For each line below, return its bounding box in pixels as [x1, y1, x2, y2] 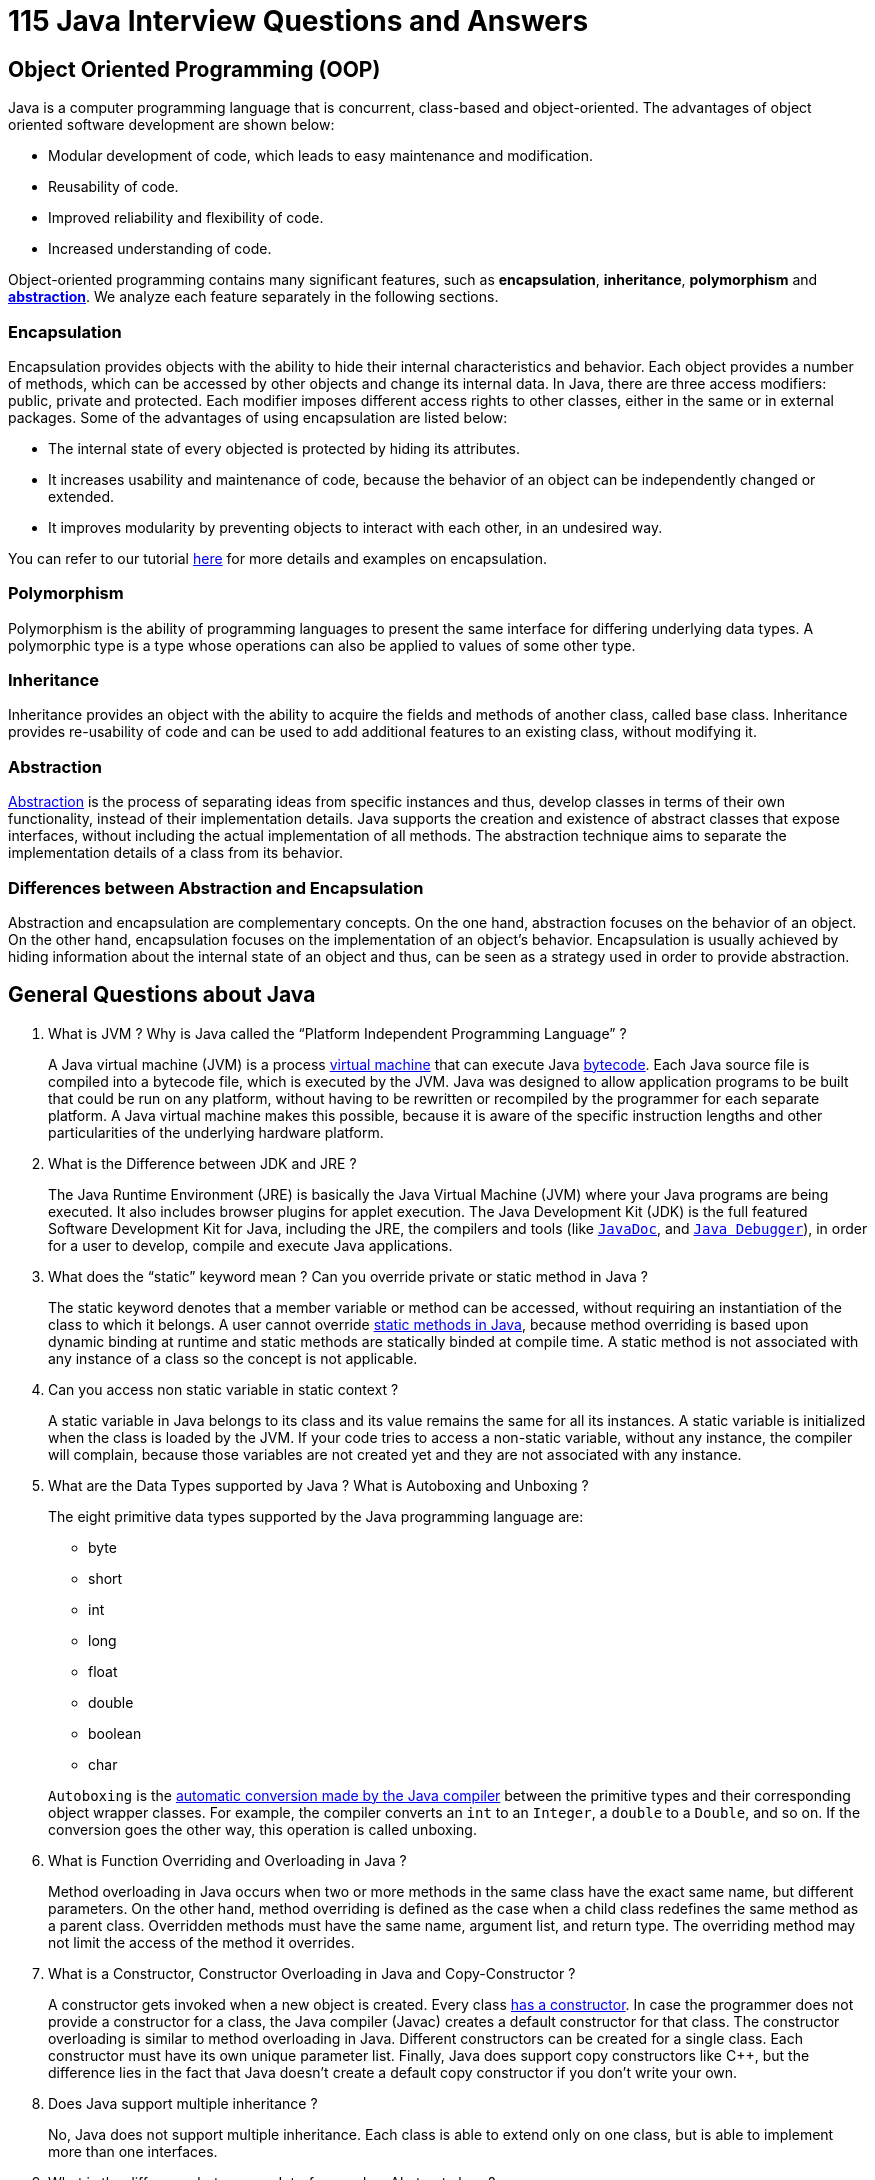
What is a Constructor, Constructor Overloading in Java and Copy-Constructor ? [48, 1964, 576, 1982]
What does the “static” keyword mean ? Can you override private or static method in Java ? [48, 1267, 648, 1285]
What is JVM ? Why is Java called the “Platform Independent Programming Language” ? [48, 1024, 627, 1042]
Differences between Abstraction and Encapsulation [8, 877, 424, 898]
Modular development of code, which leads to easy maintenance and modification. [48, 147, 594, 165]
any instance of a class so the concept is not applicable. [48, 1349, 418, 1367]
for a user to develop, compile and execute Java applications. [48, 1236, 453, 1254]
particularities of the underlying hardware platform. [48, 1123, 384, 1141]
